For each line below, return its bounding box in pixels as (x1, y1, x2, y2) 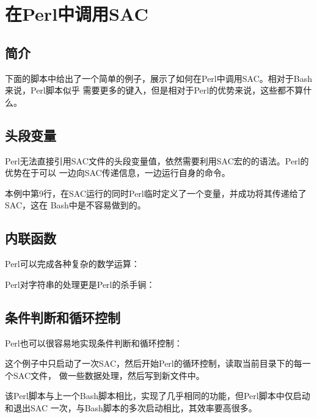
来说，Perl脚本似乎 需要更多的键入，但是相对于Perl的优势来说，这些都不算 (5, 84, 304, 97)
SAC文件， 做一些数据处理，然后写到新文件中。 (13, 369, 205, 381)
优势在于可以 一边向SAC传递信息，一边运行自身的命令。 (5, 166, 230, 179)
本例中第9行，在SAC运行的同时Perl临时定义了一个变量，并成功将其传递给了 (5, 186, 307, 199)
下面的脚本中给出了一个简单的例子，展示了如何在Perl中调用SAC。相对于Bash (5, 71, 312, 84)
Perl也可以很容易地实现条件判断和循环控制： (5, 336, 183, 349)
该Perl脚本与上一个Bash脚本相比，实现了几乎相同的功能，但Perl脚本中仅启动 (5, 389, 310, 402)
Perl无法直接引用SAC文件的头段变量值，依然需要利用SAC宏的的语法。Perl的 (5, 154, 309, 167)
